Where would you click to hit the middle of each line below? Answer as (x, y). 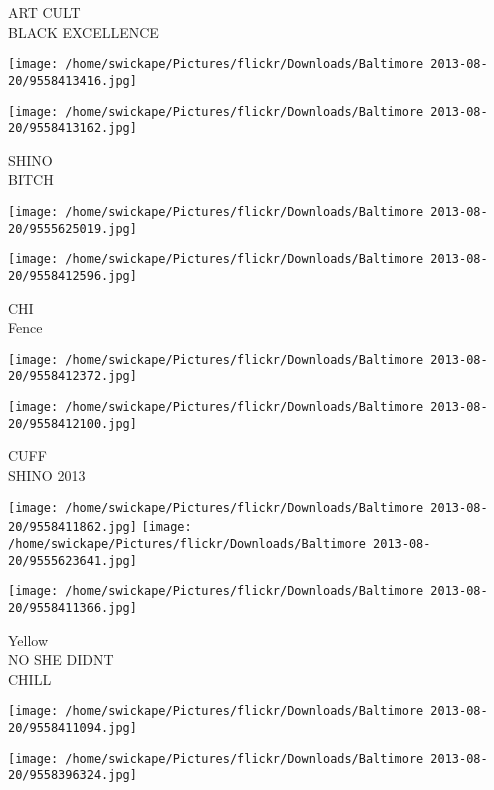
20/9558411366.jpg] (72, 607)
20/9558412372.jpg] (72, 376)
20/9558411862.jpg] (72, 527)
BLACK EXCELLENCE (83, 31)
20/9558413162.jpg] (72, 128)
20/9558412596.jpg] (72, 275)
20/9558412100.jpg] (72, 423)
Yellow (28, 639)
